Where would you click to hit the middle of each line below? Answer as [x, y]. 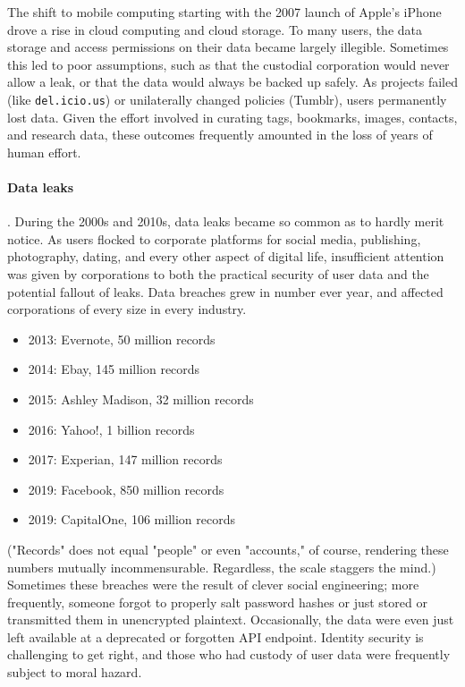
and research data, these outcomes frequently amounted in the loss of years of [220, 135]
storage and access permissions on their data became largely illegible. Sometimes [228, 47]
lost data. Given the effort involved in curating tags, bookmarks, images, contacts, [232, 117]
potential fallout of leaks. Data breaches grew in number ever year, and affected [225, 291]
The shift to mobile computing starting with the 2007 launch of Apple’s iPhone [224, 12]
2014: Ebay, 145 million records [114, 369]
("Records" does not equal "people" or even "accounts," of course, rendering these [228, 549]
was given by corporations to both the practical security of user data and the [218, 273]
